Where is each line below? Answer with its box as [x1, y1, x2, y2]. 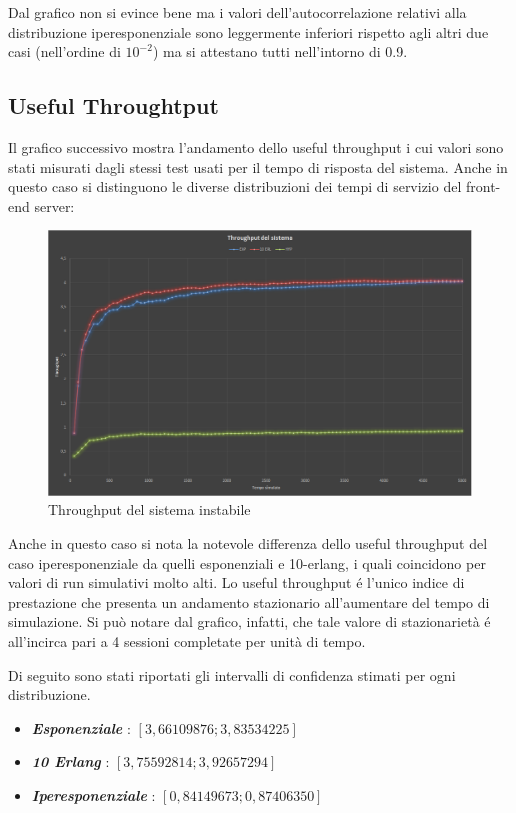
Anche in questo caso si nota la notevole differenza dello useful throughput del [8, 532, 488, 553]
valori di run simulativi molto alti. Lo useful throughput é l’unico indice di [8, 572, 465, 593]
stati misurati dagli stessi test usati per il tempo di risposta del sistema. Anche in [8, 156, 508, 177]
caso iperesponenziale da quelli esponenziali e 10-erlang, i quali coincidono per [8, 552, 486, 573]
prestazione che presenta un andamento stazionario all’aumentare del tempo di [8, 591, 490, 612]
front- [465, 176, 501, 197]
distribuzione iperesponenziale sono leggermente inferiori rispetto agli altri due [8, 21, 489, 42]
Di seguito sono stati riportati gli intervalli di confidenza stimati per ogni [8, 664, 456, 685]
